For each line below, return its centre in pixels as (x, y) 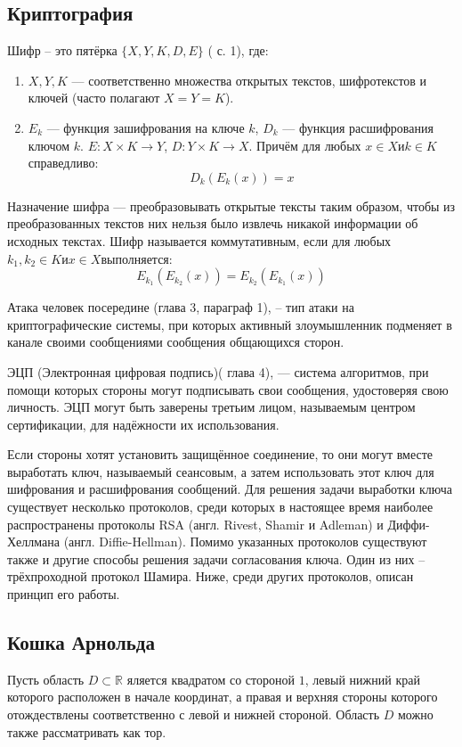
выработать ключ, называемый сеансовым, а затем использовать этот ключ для (221, 471)
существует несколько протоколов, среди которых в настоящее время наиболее (220, 507)
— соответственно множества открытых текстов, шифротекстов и (249, 80)
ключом (49, 145)
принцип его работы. (64, 594)
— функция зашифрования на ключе (146, 127)
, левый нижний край (362, 679)
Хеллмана (33, 542)
